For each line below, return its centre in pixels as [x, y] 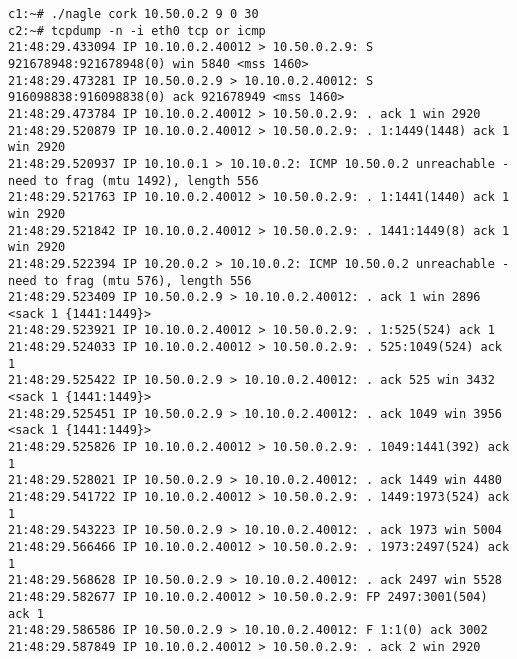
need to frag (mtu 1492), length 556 [133, 180]
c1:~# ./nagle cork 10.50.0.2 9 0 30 [133, 14]
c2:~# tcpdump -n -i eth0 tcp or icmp [137, 30]
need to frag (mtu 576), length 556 [130, 280]
